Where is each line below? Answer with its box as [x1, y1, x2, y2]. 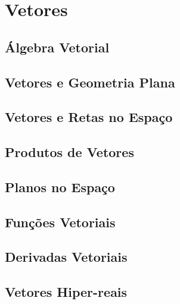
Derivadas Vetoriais [5, 247, 128, 266]
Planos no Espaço [5, 177, 115, 196]
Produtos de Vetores [5, 143, 134, 161]
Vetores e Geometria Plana [5, 73, 175, 91]
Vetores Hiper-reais [5, 283, 128, 301]
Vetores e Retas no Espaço [5, 108, 173, 126]
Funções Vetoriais [5, 212, 116, 231]
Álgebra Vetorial [5, 37, 110, 56]
